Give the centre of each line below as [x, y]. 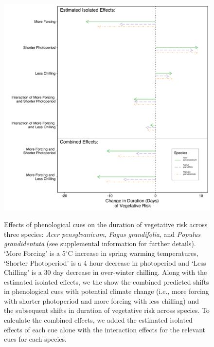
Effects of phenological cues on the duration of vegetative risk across [106, 224]
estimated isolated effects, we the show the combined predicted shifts [107, 281]
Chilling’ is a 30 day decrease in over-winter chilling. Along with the [106, 272]
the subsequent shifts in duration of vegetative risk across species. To [107, 310]
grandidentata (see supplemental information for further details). [100, 243]
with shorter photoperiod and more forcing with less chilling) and [102, 300]
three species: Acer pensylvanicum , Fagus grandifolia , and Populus [102, 234]
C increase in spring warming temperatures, [133, 253]
